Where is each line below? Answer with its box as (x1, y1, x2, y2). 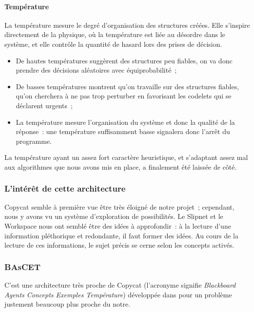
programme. (16, 136, 52, 146)
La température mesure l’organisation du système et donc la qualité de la (16, 117, 235, 127)
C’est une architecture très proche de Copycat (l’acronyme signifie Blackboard (4, 279, 236, 290)
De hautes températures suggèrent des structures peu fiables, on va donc (16, 55, 233, 65)
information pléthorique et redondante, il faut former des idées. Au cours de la (4, 230, 238, 240)
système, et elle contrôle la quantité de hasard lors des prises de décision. (4, 39, 222, 49)
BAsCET (4, 260, 41, 273)
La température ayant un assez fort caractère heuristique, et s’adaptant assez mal (4, 152, 248, 162)
